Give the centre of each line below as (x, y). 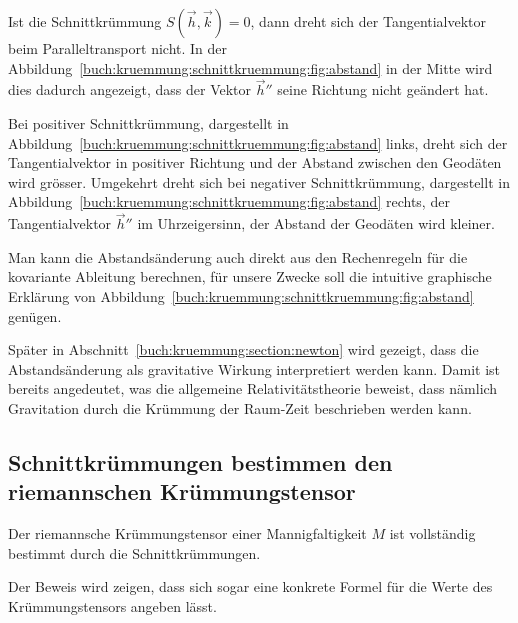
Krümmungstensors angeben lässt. (112, 605)
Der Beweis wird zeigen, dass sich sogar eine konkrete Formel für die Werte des (250, 586)
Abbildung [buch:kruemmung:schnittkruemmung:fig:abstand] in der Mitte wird (250, 67)
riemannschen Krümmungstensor (182, 491)
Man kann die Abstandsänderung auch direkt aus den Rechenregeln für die (238, 256)
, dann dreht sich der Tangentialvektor (368, 21)
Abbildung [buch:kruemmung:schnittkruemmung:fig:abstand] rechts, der (229, 201)
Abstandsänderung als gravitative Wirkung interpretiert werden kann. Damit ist (254, 368)
